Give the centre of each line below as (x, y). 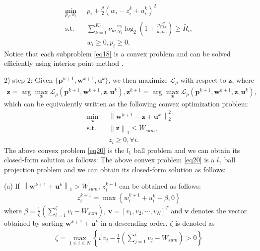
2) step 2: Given (29, 79)
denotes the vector (219, 210)
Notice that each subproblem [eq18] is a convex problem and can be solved (117, 53)
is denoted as (195, 223)
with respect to (203, 79)
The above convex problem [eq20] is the (64, 150)
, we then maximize (138, 79)
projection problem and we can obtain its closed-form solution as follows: (115, 169)
